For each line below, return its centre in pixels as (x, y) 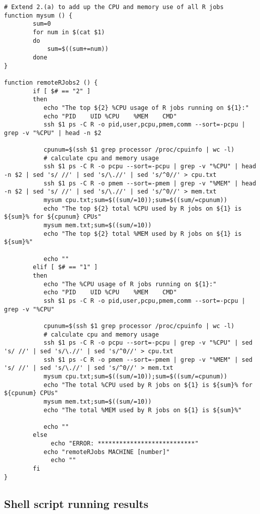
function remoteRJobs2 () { (51, 82)
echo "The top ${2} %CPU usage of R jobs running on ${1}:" (146, 108)
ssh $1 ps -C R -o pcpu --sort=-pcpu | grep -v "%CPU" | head (150, 167)
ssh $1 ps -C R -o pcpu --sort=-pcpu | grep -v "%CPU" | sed (148, 343)
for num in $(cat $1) (69, 32)
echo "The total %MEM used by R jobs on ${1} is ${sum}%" (143, 410)
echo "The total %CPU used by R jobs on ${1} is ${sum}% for (148, 385)
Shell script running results (76, 503)
